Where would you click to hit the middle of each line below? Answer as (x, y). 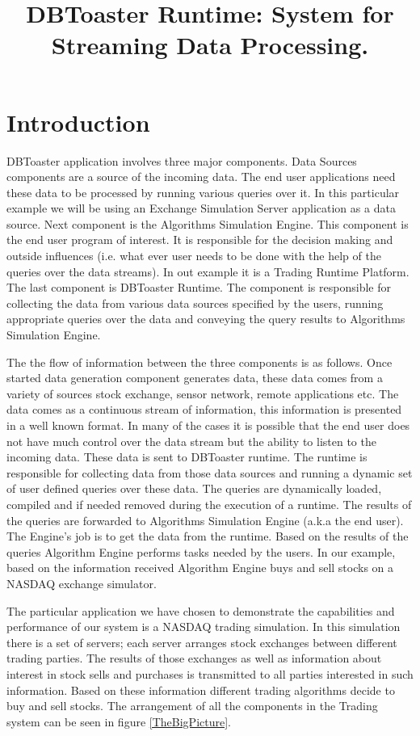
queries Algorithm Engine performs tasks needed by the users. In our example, (201, 551)
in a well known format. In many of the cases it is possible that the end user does (208, 425)
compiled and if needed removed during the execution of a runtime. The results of (209, 504)
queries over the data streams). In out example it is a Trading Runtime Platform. (208, 271)
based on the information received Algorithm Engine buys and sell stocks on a (200, 568)
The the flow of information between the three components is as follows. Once (199, 362)
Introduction (78, 122)
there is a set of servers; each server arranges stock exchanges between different (202, 642)
